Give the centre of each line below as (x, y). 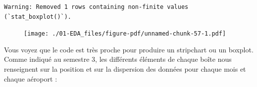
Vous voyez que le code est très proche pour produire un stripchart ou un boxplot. (129, 49)
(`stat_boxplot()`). (38, 17)
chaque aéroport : (31, 78)
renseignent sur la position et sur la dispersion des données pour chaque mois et (125, 69)
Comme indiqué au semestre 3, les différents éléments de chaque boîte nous (118, 59)
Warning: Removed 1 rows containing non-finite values (96, 7)
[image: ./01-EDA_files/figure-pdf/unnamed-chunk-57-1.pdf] (125, 34)
